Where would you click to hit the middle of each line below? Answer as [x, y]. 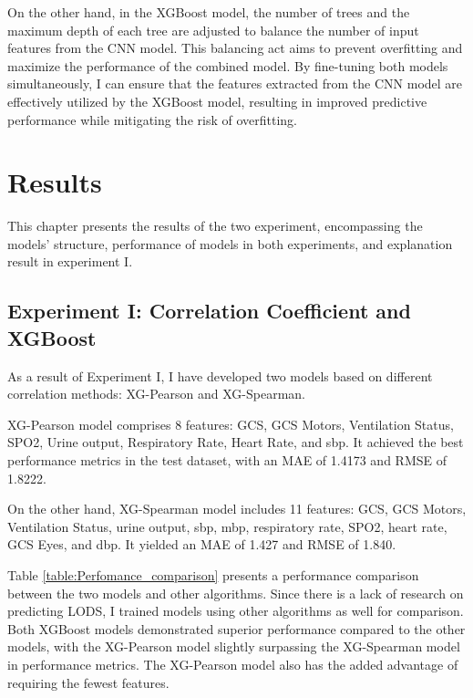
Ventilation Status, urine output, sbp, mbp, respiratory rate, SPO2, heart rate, [227, 526]
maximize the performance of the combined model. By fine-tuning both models [228, 65]
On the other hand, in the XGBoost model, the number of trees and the [209, 12]
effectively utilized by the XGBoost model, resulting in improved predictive [217, 101]
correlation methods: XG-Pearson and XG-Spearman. [156, 394]
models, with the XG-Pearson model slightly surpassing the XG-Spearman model [234, 646]
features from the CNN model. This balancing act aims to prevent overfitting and [235, 48]
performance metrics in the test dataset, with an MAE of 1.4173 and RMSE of [227, 460]
